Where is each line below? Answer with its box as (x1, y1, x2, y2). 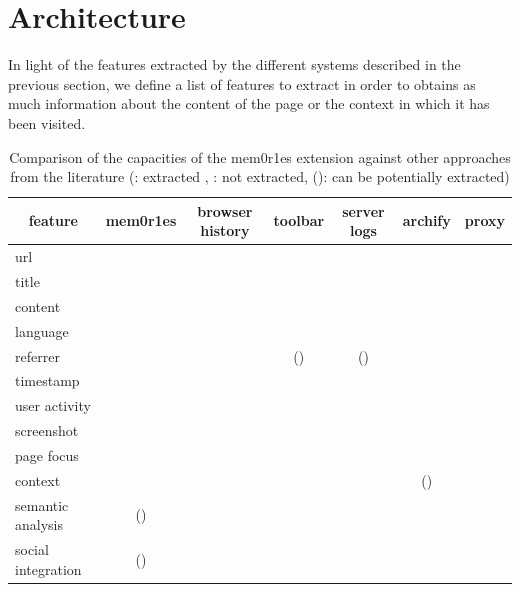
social (15, 539, 49, 559)
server (342, 200, 385, 221)
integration (15, 558, 82, 579)
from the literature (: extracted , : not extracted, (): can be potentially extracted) (10, 166, 510, 187)
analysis (15, 514, 63, 535)
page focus (15, 444, 79, 465)
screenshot (15, 420, 79, 441)
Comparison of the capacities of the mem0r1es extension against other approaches (9, 146, 511, 167)
